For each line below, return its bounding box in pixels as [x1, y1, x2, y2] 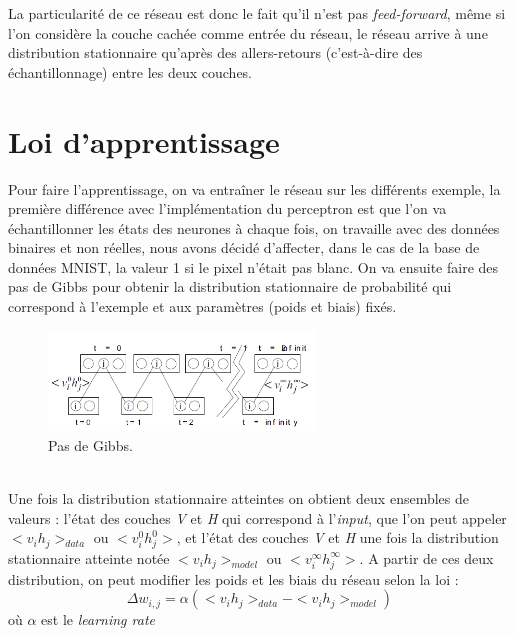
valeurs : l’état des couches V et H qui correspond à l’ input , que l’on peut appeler [8, 507, 507, 528]
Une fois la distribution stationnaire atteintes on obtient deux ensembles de [8, 487, 469, 508]
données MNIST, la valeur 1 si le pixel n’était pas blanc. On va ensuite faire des [8, 256, 499, 277]
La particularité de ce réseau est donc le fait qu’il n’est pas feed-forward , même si [8, 3, 506, 23]
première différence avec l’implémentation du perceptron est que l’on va [8, 198, 447, 219]
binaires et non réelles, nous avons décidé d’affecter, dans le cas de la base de [8, 237, 480, 258]
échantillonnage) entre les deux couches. [8, 61, 253, 82]
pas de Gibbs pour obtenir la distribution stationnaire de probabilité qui [8, 276, 452, 297]
